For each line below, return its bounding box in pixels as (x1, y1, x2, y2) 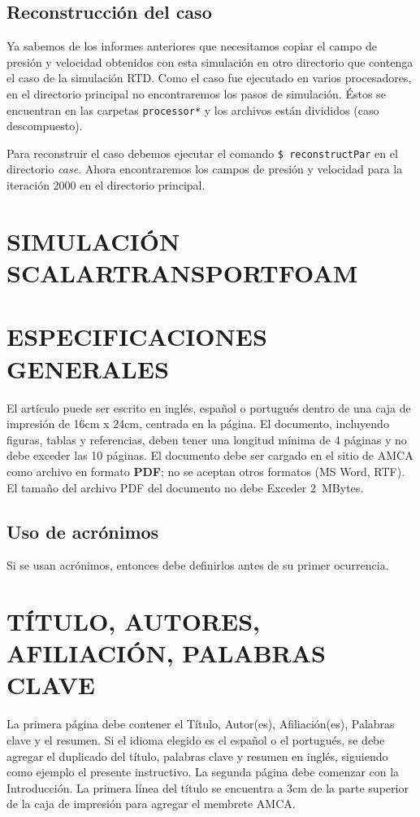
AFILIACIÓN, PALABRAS (6, 636, 327, 670)
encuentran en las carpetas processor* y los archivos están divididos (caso (6, 101, 379, 118)
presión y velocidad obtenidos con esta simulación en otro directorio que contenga (6, 53, 414, 70)
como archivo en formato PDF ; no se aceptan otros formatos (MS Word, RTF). (6, 462, 405, 479)
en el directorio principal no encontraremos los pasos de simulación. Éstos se (6, 85, 386, 102)
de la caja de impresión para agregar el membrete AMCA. (6, 795, 296, 812)
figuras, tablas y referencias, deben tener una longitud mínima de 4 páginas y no (6, 430, 407, 448)
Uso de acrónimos (6, 518, 159, 544)
